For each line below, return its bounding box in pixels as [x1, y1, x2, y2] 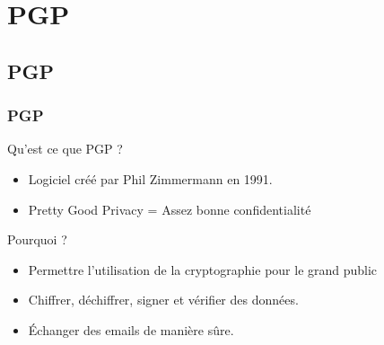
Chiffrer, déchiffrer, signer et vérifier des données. [28, 290, 299, 309]
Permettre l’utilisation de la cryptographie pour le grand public [28, 260, 378, 279]
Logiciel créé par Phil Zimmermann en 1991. [28, 169, 273, 188]
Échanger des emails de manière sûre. [28, 320, 234, 339]
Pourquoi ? [7, 230, 67, 249]
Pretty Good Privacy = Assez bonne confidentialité [28, 199, 311, 218]
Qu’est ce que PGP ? [7, 139, 123, 158]
